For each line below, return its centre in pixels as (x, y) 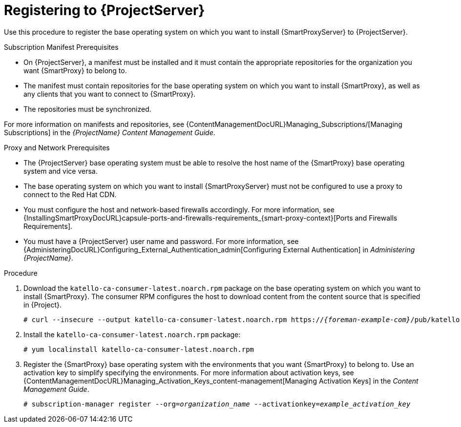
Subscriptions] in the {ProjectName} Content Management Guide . (110, 132)
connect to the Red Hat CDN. (70, 194)
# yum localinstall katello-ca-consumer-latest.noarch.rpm (139, 349)
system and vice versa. (61, 171)
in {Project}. (43, 305)
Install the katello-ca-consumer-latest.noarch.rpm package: (132, 334)
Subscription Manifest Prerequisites (61, 47)
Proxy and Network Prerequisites (57, 147)
